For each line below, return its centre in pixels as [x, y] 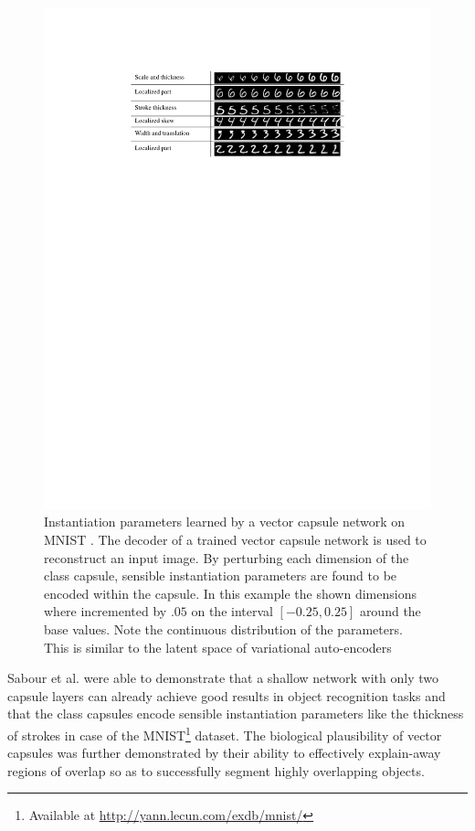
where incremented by [106, 611]
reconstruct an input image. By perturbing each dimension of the [227, 557]
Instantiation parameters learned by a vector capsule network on [225, 522]
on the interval [232, 611]
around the [390, 611]
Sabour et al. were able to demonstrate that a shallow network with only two [223, 678]
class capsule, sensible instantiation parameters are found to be [221, 575]
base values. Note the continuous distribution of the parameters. [223, 629]
